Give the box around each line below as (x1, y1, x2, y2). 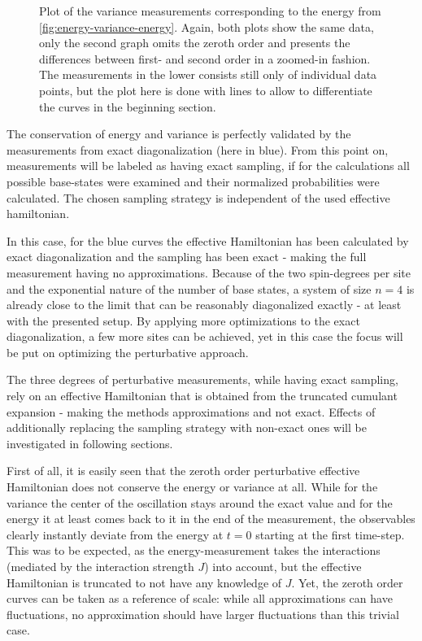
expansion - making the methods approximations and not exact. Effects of (7, 403, 376, 420)
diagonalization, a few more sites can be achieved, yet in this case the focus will (7, 328, 403, 345)
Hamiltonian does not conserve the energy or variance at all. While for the (7, 478, 378, 495)
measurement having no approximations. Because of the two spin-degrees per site (7, 264, 411, 281)
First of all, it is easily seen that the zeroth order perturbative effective (7, 462, 360, 479)
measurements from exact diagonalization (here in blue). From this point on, (7, 141, 389, 158)
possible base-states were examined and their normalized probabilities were (7, 172, 380, 190)
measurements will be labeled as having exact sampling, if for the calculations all (7, 157, 410, 174)
